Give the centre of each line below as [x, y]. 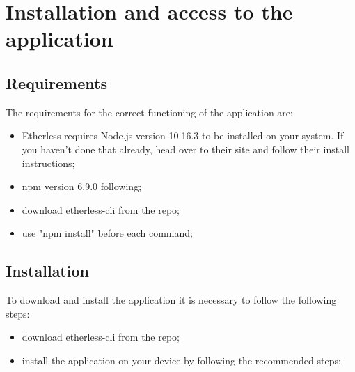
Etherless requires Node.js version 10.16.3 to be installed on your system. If [183, 135]
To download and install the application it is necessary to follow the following [171, 300]
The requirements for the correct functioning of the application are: [149, 112]
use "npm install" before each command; [107, 233]
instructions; [48, 163]
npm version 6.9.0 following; [82, 186]
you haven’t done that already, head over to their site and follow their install [186, 149]
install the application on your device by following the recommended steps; [181, 360]
